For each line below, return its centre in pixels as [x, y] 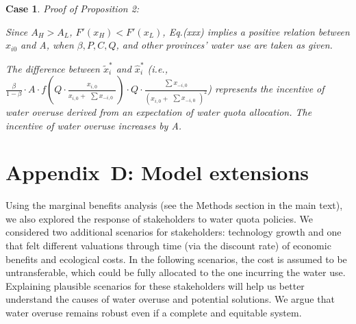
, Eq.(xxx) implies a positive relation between [256, 31]
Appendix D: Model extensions [157, 172]
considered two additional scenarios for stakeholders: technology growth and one [174, 232]
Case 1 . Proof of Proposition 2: [73, 8]
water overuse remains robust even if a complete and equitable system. [154, 313]
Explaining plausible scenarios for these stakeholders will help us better [155, 285]
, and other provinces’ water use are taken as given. [224, 45]
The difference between [53, 68]
